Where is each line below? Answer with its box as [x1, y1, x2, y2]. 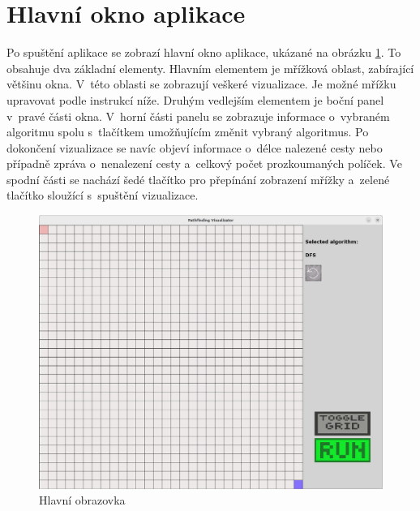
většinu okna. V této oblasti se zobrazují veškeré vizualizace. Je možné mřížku [6, 75, 396, 92]
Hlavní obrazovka [39, 492, 126, 509]
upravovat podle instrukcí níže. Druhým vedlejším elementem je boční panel [6, 91, 384, 108]
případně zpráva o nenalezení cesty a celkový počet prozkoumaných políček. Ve [6, 155, 402, 172]
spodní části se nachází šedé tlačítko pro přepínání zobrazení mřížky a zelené [6, 170, 390, 187]
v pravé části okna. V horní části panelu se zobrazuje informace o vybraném [6, 107, 390, 124]
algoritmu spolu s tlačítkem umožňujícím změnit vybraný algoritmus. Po [6, 123, 369, 140]
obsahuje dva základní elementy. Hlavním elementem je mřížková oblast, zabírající [6, 59, 414, 76]
